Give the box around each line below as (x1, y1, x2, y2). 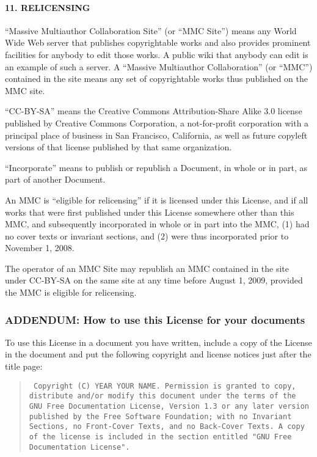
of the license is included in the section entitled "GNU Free (29, 432, 292, 441)
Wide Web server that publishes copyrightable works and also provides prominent (5, 36, 311, 49)
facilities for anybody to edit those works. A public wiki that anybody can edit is (5, 48, 308, 60)
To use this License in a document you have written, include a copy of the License (5, 335, 312, 348)
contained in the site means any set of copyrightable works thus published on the (5, 72, 308, 85)
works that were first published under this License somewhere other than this (5, 205, 294, 218)
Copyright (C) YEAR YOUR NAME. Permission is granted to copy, (33, 381, 296, 390)
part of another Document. (5, 173, 106, 186)
